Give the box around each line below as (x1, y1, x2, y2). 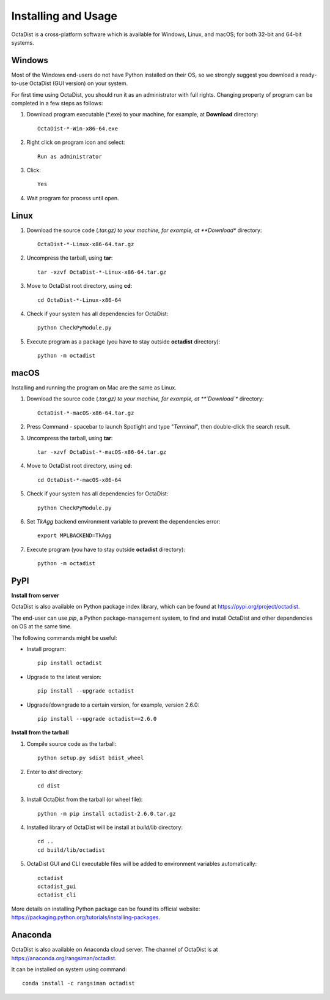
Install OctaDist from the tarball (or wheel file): (26, 796, 143, 803)
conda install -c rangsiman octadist (22, 980, 136, 987)
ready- (299, 71, 317, 78)
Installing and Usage (11, 9, 117, 23)
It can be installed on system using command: (11, 965, 127, 973)
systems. (11, 39, 34, 46)
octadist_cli (37, 892, 76, 898)
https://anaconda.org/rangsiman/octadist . (11, 954, 117, 961)
